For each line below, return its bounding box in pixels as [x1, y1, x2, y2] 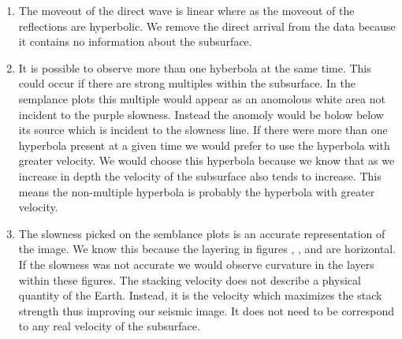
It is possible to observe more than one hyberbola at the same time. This [18, 59, 371, 76]
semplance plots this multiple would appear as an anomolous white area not [18, 90, 385, 106]
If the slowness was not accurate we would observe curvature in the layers [18, 255, 374, 272]
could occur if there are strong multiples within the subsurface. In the [18, 75, 355, 91]
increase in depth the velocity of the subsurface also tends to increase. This [18, 167, 382, 184]
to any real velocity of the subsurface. [18, 318, 200, 334]
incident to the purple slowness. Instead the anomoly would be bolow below [18, 106, 384, 122]
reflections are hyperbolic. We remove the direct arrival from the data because [18, 17, 396, 34]
